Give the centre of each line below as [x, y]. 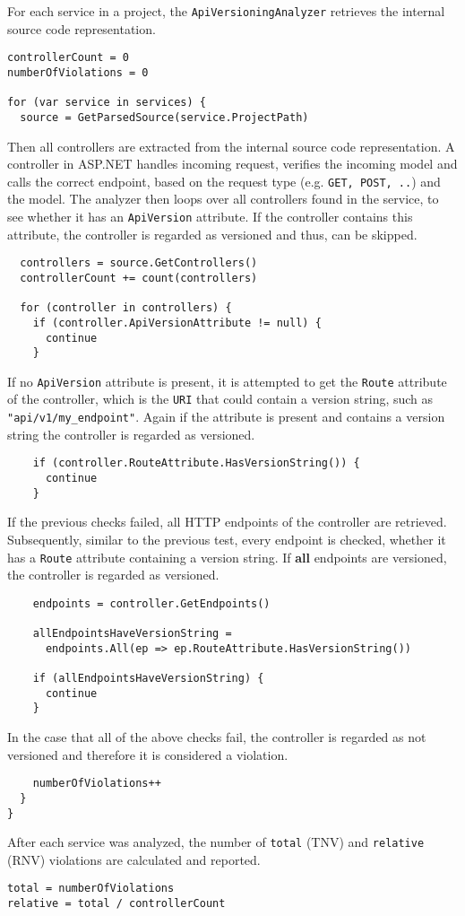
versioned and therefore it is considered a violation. [148, 754]
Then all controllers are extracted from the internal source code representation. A [231, 146]
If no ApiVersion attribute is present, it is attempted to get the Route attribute [227, 381]
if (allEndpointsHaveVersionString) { [148, 679]
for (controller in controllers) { [126, 308]
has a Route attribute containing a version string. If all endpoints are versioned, [227, 557]
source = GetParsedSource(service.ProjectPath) [164, 117]
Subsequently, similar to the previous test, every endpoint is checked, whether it [227, 539]
